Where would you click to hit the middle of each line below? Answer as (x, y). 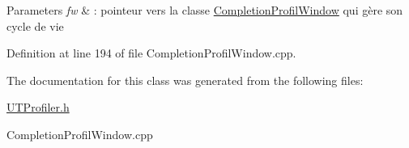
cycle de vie (35, 25)
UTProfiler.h (38, 107)
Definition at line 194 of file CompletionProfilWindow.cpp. (151, 53)
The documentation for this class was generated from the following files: (185, 80)
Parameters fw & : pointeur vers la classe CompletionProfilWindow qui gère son (205, 10)
